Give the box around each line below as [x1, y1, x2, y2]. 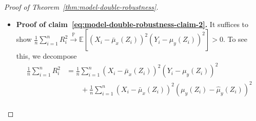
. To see [223, 34, 248, 44]
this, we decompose [16, 51, 77, 61]
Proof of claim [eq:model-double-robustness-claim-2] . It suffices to [16, 18, 249, 29]
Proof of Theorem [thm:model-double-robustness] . [4, 2, 159, 12]
